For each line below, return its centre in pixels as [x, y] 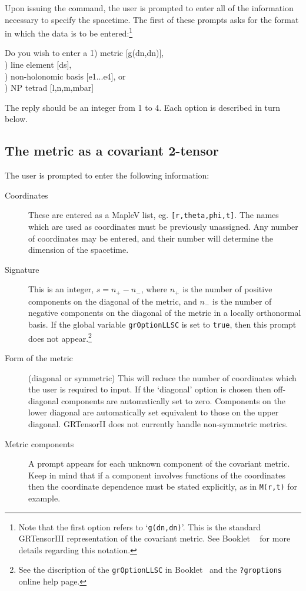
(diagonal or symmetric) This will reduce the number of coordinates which [162, 377]
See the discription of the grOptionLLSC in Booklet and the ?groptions [150, 569]
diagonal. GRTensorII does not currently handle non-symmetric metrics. [158, 423]
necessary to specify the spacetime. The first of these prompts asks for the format [152, 19]
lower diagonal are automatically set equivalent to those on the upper [154, 412]
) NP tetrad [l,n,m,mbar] [49, 88]
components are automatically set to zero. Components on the [174, 400]
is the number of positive [227, 289]
